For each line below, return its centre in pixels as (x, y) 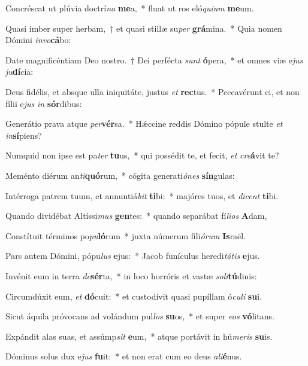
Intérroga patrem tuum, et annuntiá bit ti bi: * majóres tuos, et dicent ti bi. (142, 195)
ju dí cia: (19, 71)
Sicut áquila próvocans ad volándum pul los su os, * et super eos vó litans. (140, 316)
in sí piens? (24, 135)
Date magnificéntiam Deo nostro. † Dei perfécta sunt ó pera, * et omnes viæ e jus (154, 60)
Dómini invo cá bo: (38, 40)
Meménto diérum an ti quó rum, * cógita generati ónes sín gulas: (120, 175)
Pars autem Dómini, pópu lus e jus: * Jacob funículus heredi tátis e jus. (133, 256)
